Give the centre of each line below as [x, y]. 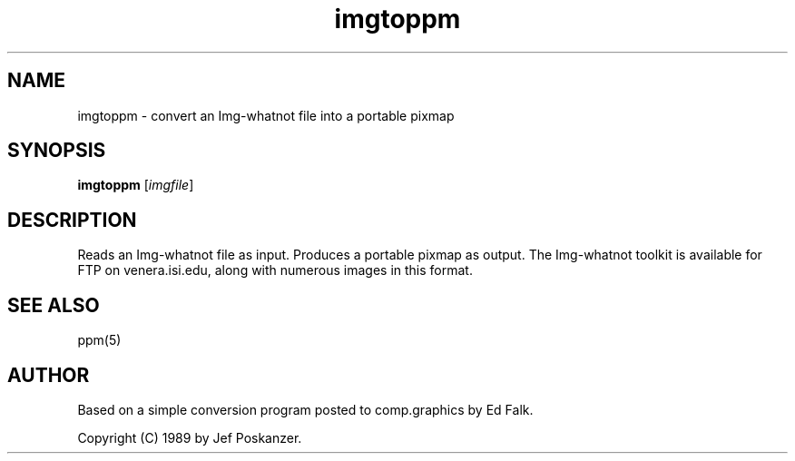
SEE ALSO [54, 305]
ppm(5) [99, 340]
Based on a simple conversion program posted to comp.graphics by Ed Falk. [305, 409]
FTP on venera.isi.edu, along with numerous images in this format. [275, 270]
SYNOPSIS [57, 151]
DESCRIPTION [72, 220]
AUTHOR [49, 375]
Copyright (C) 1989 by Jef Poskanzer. [190, 437]
